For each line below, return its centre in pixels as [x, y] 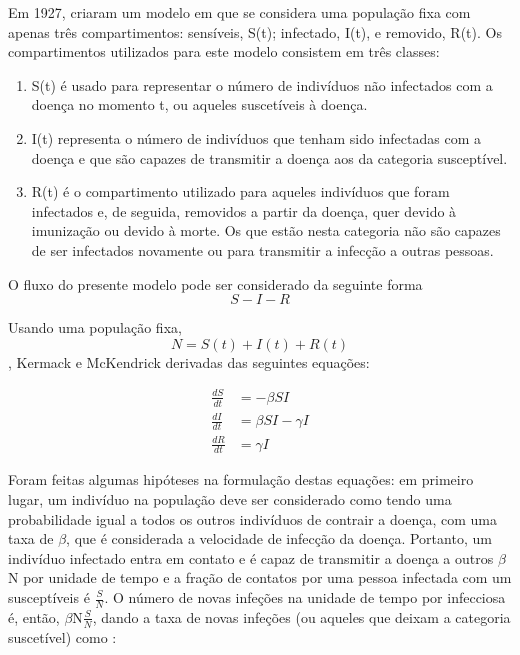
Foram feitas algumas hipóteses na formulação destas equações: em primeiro [241, 479]
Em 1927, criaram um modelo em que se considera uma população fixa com [239, 12]
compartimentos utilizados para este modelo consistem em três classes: [224, 51]
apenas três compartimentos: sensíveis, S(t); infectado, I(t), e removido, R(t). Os [255, 31]
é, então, [34, 616]
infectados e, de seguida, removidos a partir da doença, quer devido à [244, 210]
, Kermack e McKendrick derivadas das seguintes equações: [189, 361]
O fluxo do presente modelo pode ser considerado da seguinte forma [215, 283]
